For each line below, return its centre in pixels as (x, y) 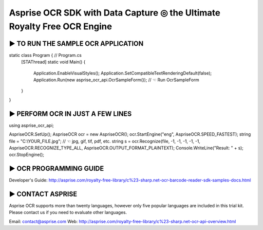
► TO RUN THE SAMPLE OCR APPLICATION (76, 44)
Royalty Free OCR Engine (60, 26)
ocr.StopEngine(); (27, 155)
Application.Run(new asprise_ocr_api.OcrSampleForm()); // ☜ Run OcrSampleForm (116, 80)
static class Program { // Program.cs (45, 55)
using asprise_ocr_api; (31, 125)
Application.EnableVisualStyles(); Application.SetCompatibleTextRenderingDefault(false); (122, 73)
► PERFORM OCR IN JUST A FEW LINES (70, 114)
